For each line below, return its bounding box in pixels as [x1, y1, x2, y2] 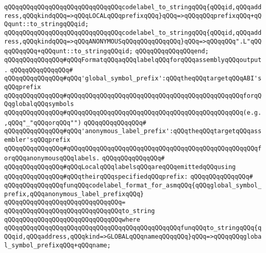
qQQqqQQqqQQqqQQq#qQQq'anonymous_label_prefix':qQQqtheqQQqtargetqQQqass [4, 128, 262, 135]
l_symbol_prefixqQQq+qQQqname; [4, 241, 111, 249]
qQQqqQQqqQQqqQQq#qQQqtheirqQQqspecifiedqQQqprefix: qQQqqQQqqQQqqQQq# [4, 173, 253, 181]
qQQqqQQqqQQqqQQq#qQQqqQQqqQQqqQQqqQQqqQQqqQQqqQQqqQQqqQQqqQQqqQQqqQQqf [4, 144, 262, 152]
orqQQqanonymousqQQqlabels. [4, 155, 100, 162]
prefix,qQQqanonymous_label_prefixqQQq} [4, 190, 144, 198]
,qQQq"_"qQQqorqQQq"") [4, 119, 82, 126]
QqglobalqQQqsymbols [4, 100, 74, 108]
